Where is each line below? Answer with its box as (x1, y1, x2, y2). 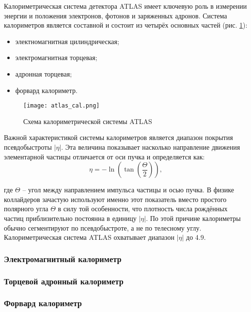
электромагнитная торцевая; (15, 52, 97, 62)
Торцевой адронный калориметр (4, 275, 124, 287)
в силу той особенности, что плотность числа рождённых (58, 203, 228, 214)
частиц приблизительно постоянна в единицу (4, 213, 137, 223)
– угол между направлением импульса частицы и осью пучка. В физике (22, 185, 234, 195)
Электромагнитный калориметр (4, 252, 122, 265)
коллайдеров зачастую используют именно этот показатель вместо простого (4, 194, 227, 204)
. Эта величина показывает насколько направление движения (61, 142, 240, 152)
